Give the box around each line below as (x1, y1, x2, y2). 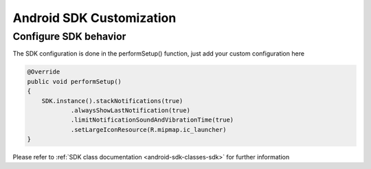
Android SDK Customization (12, 10, 177, 25)
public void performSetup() (27, 78, 122, 85)
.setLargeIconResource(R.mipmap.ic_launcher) (70, 126, 227, 133)
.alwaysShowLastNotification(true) (70, 106, 190, 114)
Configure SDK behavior (12, 30, 126, 43)
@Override (27, 68, 60, 76)
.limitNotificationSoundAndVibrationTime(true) (70, 116, 234, 124)
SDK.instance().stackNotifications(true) (41, 97, 183, 104)
